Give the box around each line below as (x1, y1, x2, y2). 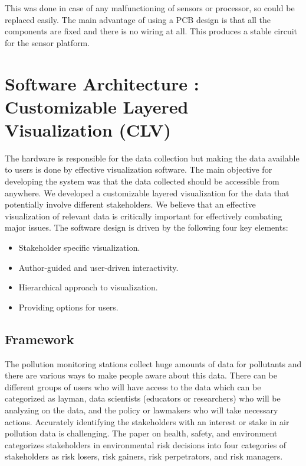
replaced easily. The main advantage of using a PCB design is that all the (5, 13, 271, 25)
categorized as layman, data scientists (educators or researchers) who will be (5, 392, 281, 404)
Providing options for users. (18, 300, 119, 313)
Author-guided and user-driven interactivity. (18, 261, 179, 273)
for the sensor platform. (5, 36, 90, 48)
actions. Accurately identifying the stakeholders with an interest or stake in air (5, 415, 289, 428)
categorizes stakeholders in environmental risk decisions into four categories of (5, 438, 287, 451)
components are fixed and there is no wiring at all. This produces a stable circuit (5, 25, 298, 37)
